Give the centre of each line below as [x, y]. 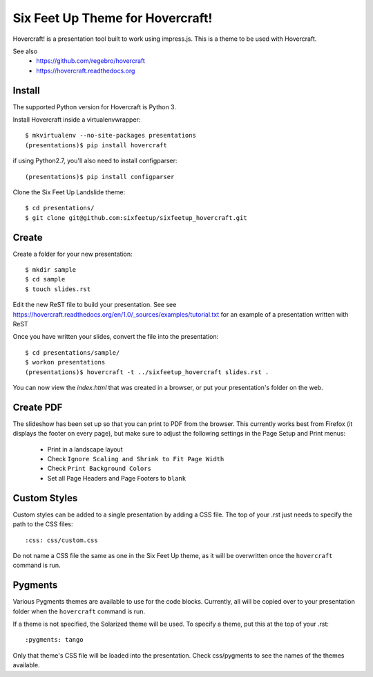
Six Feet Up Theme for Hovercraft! [113, 18]
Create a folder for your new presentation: [73, 254]
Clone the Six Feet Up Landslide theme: [69, 192]
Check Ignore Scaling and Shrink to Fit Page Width [136, 459]
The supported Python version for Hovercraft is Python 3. [94, 106]
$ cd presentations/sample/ [73, 352]
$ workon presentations [65, 362]
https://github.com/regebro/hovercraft [90, 61]
